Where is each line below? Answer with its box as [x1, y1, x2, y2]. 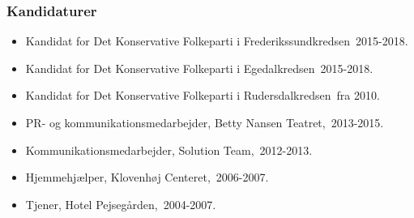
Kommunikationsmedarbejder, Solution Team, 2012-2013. [25, 141, 313, 158]
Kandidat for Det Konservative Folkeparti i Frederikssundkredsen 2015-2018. [25, 32, 408, 49]
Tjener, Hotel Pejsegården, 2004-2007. [25, 195, 216, 212]
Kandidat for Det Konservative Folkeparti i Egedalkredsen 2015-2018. [25, 59, 373, 76]
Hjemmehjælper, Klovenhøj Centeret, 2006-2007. [25, 169, 269, 186]
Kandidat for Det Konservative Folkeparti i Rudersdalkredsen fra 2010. [25, 87, 380, 104]
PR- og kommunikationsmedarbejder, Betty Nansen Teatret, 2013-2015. [25, 114, 384, 130]
